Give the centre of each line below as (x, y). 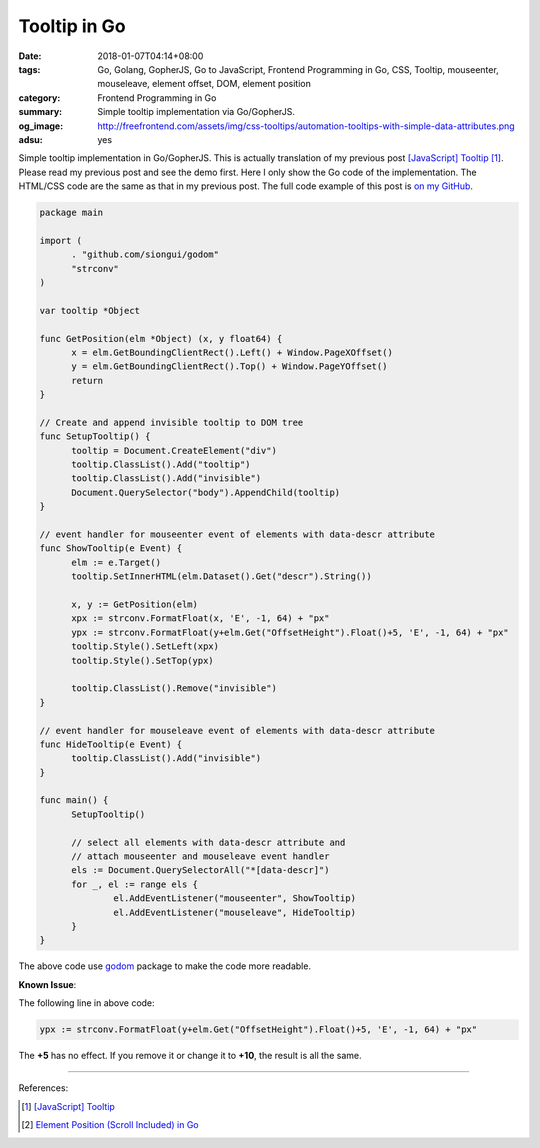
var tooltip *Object (89, 310)
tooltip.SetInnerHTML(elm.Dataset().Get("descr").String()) (221, 576)
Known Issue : (47, 984)
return (87, 380)
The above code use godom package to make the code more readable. (165, 966)
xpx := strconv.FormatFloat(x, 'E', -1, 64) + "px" (200, 618)
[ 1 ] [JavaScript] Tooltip (68, 1106)
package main (71, 213)
